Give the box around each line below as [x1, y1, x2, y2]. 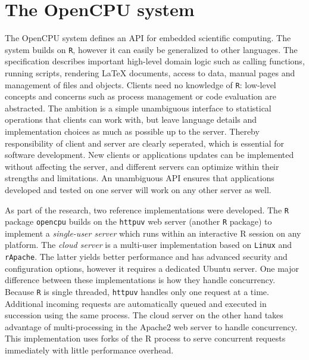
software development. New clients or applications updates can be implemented [5, 148, 294, 161]
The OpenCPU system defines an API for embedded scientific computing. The [5, 32, 291, 44]
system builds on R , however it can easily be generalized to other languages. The [5, 43, 298, 55]
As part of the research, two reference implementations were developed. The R [5, 203, 289, 216]
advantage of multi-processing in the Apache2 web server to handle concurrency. [5, 320, 298, 333]
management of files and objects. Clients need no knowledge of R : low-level [5, 78, 276, 91]
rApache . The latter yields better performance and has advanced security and [5, 250, 288, 263]
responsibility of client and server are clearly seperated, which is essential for [5, 136, 285, 149]
